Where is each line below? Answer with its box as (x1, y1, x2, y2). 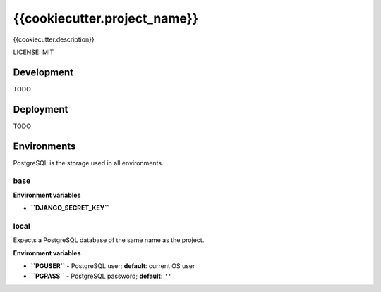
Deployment (13, 103, 68, 115)
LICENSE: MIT (13, 48, 54, 56)
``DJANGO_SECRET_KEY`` (30, 204, 109, 212)
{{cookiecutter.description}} (13, 35, 95, 44)
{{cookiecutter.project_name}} (13, 11, 199, 26)
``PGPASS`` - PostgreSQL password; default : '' (30, 272, 172, 280)
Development (13, 66, 74, 78)
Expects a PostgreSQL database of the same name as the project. (13, 236, 205, 244)
